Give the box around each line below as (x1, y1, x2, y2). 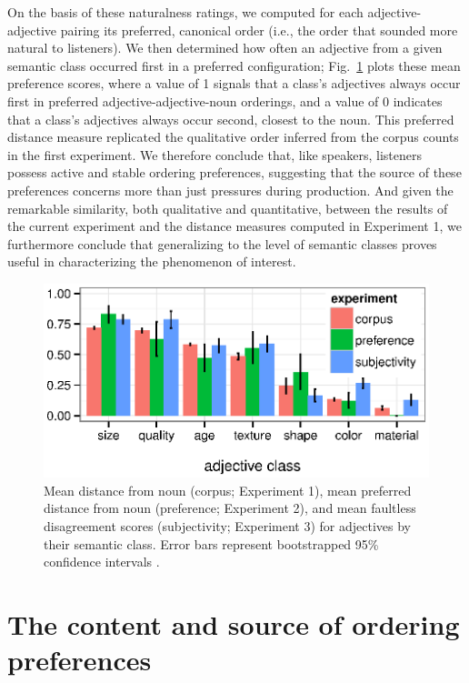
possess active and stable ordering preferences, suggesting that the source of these (7, 163, 462, 182)
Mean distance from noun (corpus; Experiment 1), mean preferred (44, 480, 412, 499)
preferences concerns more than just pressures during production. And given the (7, 180, 454, 199)
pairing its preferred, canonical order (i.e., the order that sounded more (60, 20, 458, 39)
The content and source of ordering (7, 605, 460, 642)
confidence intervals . (44, 552, 160, 571)
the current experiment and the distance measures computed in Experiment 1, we (7, 216, 462, 236)
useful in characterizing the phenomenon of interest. (7, 252, 296, 271)
